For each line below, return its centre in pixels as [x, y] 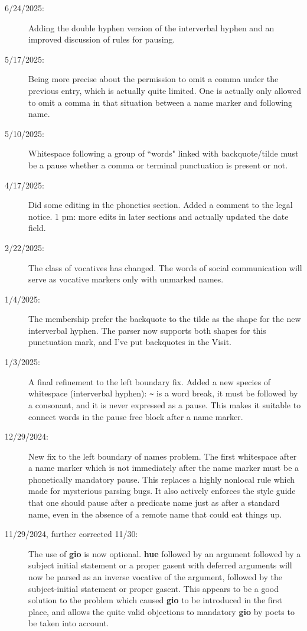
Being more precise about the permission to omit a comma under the [153, 79]
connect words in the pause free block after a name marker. [136, 416]
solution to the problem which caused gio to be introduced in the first [156, 600]
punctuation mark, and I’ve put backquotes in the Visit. [130, 342]
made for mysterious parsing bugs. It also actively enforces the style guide [162, 491]
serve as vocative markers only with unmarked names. [126, 279]
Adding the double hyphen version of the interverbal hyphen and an [151, 27]
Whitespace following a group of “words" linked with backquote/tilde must [164, 153]
